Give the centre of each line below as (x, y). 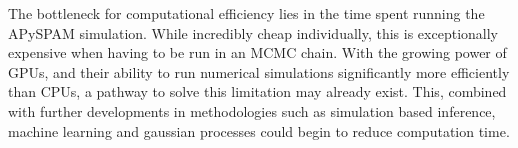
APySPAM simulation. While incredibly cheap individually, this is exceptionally (253, 32)
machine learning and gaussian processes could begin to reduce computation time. (259, 130)
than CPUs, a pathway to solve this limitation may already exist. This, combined (257, 91)
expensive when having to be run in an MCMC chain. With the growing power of (257, 52)
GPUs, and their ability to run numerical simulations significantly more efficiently (259, 71)
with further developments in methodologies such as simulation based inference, (252, 110)
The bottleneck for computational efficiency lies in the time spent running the (246, 13)
